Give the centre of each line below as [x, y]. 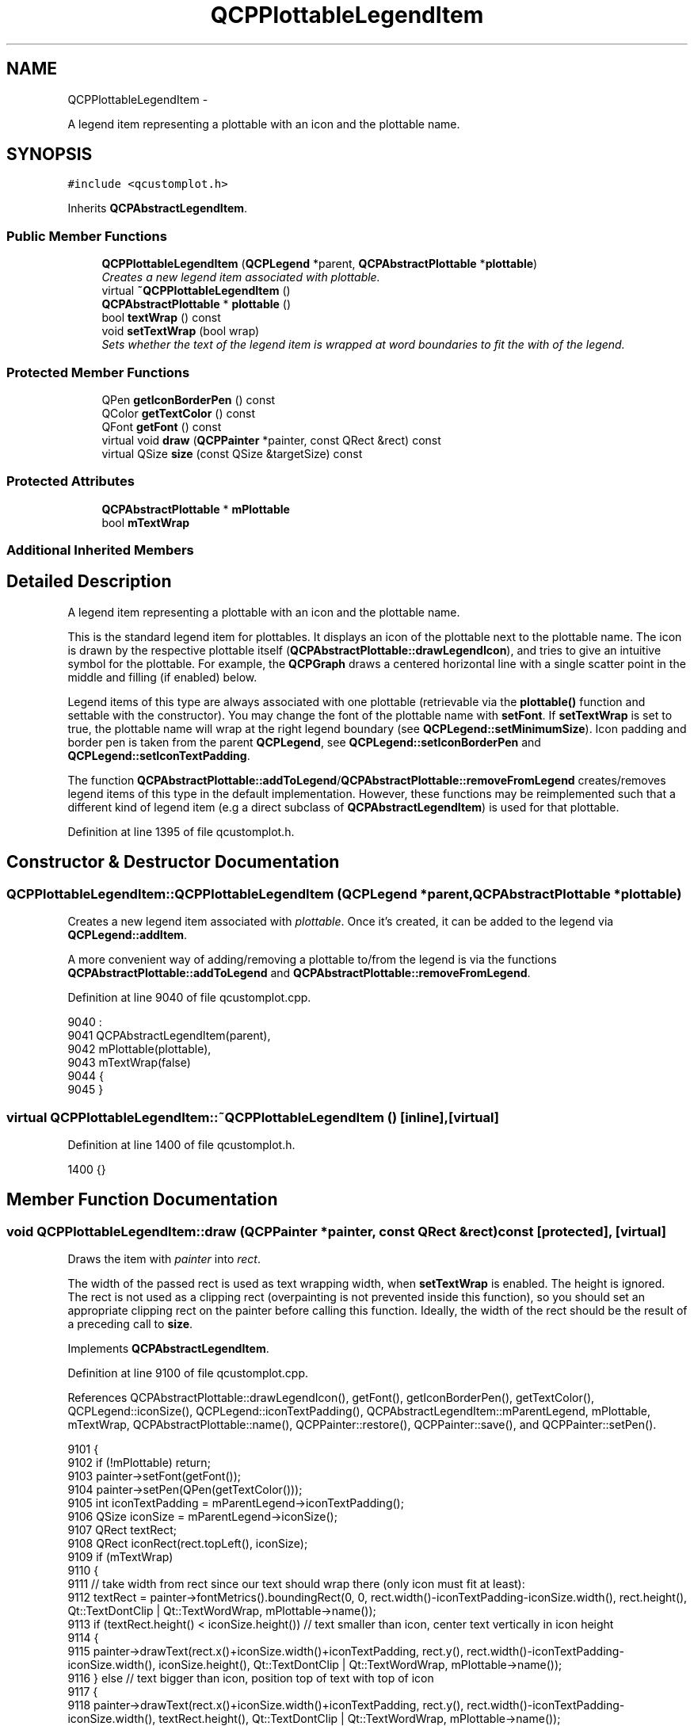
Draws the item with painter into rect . [164, 1259]
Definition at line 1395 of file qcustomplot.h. [181, 831]
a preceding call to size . [130, 1324]
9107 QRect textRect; [122, 1530]
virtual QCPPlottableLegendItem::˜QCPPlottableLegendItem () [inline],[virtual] [253, 1117]
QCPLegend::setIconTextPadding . [159, 755]
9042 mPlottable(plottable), [139, 1049]
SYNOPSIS [50, 155]
